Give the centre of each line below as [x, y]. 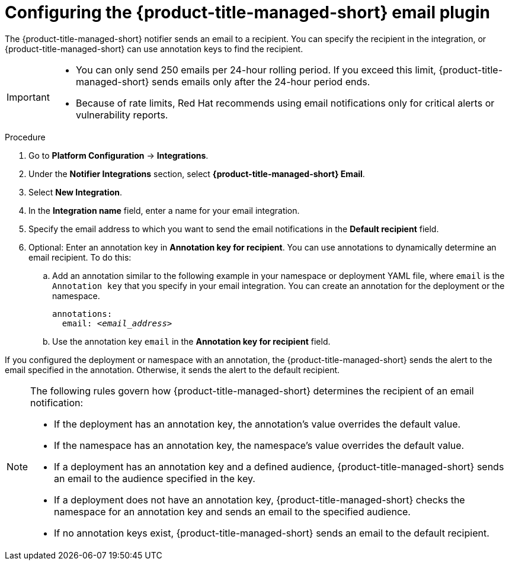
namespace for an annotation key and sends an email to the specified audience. [232, 511]
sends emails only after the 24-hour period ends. [261, 81]
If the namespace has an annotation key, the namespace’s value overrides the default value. [259, 445]
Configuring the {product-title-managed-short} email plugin [248, 12]
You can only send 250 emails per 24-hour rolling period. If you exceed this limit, [256, 70]
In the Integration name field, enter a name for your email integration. [164, 210]
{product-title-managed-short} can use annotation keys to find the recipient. [154, 49]
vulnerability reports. [122, 115]
